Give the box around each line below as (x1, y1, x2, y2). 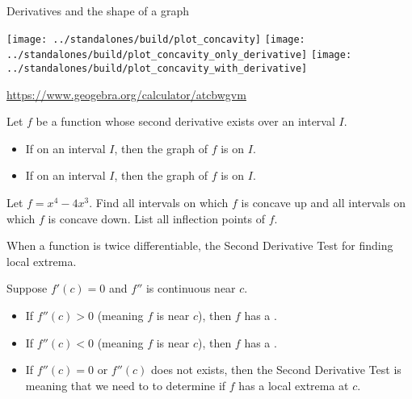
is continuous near (145, 280, 236, 297)
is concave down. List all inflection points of (48, 210, 265, 227)
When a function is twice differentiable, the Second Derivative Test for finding (6, 237, 393, 254)
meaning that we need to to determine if (25, 376, 226, 393)
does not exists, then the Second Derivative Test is (151, 361, 401, 378)
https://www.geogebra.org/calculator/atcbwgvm (6, 85, 246, 102)
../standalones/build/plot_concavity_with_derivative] (6, 62, 308, 74)
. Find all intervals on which (89, 193, 229, 210)
